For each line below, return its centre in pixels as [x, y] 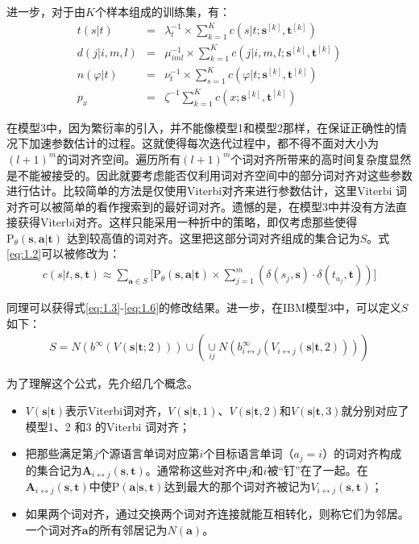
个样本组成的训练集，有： [162, 11]
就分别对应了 [375, 410]
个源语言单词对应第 [149, 453]
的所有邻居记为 [128, 530]
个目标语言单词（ [249, 453]
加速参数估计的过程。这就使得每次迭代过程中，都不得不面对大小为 [203, 143]
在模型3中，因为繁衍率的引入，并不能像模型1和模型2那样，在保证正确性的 [201, 127]
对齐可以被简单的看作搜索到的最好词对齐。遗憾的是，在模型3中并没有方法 [201, 206]
